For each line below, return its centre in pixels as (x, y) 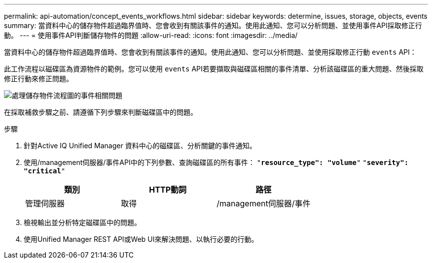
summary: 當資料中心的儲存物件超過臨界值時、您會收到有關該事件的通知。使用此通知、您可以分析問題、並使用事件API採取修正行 (213, 25)
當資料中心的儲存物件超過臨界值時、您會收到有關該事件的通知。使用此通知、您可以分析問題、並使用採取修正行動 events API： (210, 52)
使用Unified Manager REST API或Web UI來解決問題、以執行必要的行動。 (141, 239)
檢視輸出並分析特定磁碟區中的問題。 (82, 222)
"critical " (45, 171)
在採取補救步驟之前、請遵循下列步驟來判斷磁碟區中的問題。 (101, 112)
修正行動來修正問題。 (38, 79)
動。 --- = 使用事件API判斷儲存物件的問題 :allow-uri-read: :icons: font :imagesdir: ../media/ (151, 35)
